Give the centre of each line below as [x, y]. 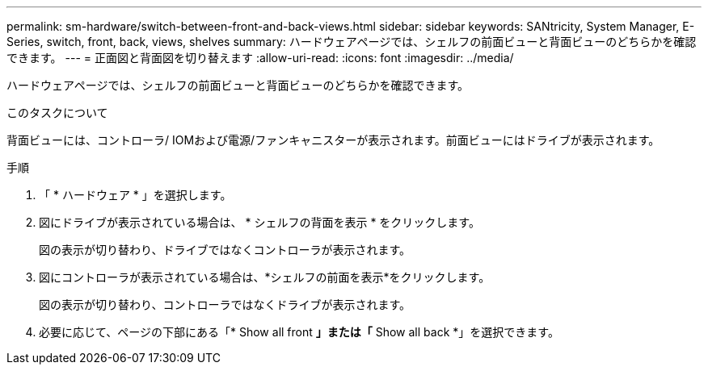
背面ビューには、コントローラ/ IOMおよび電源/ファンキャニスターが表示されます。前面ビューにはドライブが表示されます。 [333, 140]
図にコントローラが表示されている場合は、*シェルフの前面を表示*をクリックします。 [265, 277]
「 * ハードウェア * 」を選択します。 [135, 195]
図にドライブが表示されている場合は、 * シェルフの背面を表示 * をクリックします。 [259, 222]
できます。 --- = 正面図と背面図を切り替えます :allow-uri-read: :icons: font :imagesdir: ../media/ [260, 58]
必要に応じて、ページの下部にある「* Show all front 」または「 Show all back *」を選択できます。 [299, 332]
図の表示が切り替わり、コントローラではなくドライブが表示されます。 [225, 304]
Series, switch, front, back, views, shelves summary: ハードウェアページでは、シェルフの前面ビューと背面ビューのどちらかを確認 [352, 42]
